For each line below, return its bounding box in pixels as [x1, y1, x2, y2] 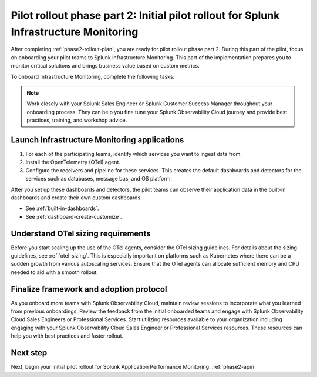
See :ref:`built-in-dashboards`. [25, 205, 99, 212]
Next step [11, 348, 48, 358]
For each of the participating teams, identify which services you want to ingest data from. [25, 150, 242, 157]
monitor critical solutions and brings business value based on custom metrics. [11, 62, 200, 69]
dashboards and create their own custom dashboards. [11, 194, 142, 201]
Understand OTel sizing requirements [11, 228, 151, 238]
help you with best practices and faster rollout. [11, 332, 124, 339]
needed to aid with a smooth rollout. [11, 268, 98, 276]
